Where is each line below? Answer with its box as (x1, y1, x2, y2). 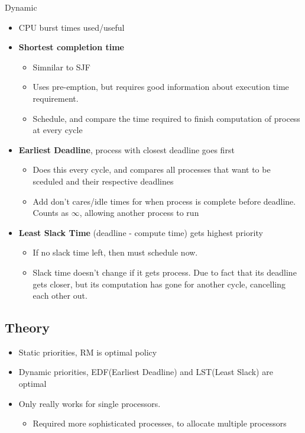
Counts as (33, 206, 69, 219)
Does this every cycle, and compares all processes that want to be (33, 163, 271, 176)
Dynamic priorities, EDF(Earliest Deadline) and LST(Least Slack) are (18, 366, 273, 378)
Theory (5, 318, 50, 337)
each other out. (33, 289, 87, 302)
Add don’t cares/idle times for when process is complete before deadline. (33, 195, 296, 207)
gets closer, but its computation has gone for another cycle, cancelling (33, 277, 285, 290)
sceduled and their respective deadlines (33, 175, 174, 187)
